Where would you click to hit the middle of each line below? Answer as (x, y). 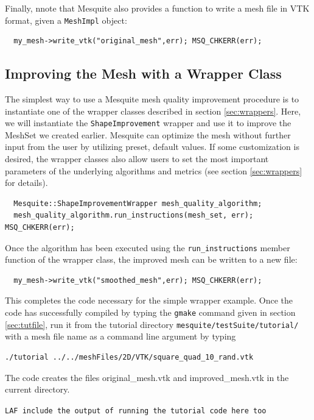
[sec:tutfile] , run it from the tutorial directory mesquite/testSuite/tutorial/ (152, 324)
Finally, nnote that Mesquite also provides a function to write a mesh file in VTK (157, 8)
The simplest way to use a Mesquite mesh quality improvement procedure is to (152, 99)
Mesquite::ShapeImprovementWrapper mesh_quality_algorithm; (138, 203)
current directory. (37, 389)
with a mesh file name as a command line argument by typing (120, 336)
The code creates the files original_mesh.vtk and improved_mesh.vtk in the (147, 377)
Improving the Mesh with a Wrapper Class (143, 73)
